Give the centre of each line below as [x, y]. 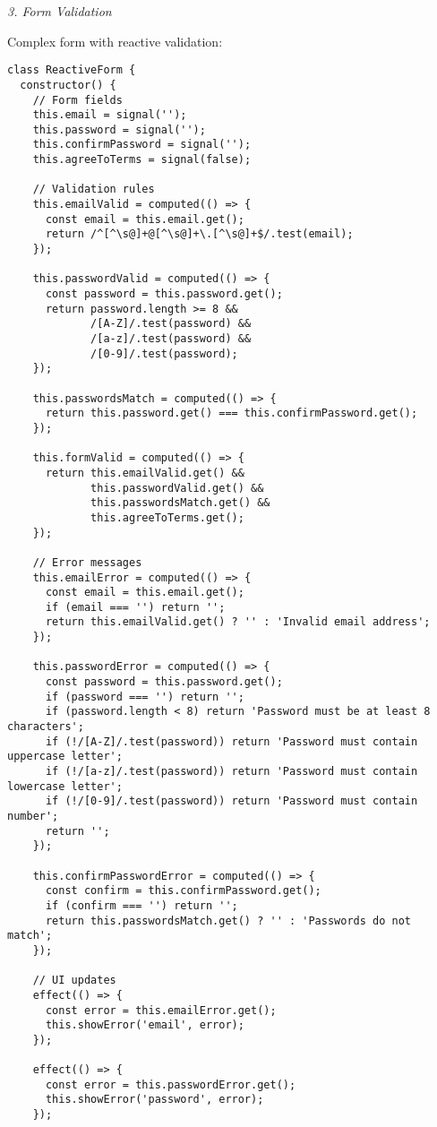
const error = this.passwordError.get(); [171, 1084]
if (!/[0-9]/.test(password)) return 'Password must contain [231, 801]
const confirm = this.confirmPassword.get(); [183, 891]
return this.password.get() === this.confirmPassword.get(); [231, 413]
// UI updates [74, 981]
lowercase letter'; [65, 786]
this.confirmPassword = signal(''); [142, 145]
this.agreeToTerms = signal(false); [142, 160]
